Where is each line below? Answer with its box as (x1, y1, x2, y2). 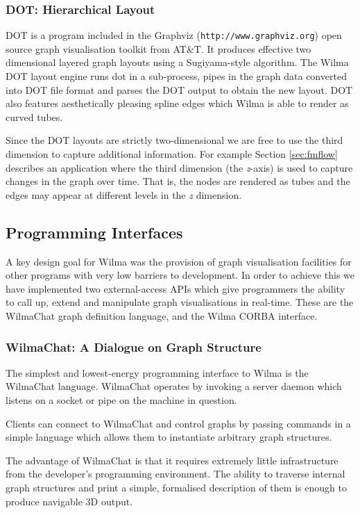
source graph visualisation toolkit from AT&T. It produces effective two (6, 41, 311, 56)
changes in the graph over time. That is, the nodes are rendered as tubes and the (6, 174, 350, 188)
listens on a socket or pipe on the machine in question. (6, 392, 237, 407)
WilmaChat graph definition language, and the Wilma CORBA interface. (6, 308, 318, 323)
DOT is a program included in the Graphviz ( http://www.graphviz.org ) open (6, 28, 342, 42)
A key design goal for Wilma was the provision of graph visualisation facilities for (6, 254, 352, 268)
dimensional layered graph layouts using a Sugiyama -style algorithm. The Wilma (6, 55, 349, 70)
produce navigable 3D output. (6, 494, 133, 508)
